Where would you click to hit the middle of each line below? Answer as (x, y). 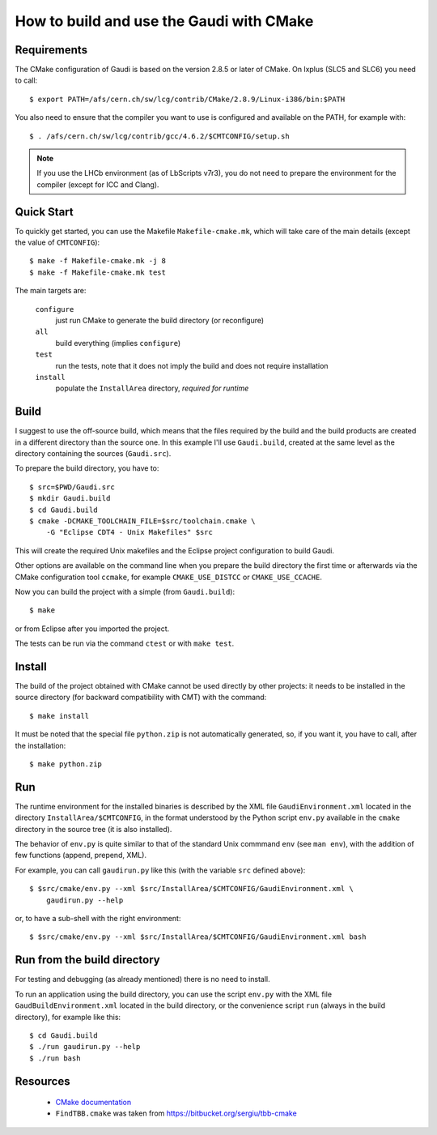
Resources (42, 1081)
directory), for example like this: (68, 1017)
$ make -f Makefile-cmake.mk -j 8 (98, 261)
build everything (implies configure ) (118, 343)
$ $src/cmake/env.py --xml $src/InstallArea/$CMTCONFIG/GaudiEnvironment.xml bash (198, 937)
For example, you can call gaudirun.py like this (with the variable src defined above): (160, 870)
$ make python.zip (66, 764)
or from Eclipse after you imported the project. (92, 629)
